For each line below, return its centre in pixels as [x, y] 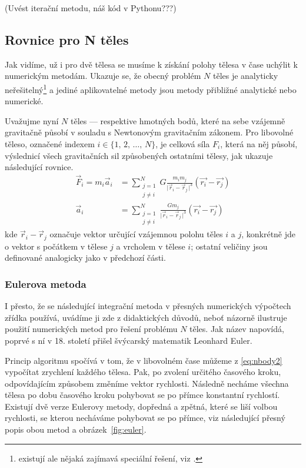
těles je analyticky [245, 76]
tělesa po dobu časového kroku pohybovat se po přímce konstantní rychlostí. [142, 395]
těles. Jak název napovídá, [237, 329]
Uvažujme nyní [32, 120]
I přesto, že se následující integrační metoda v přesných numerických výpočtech [148, 306]
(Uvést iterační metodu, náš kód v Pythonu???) [91, 8]
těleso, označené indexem [50, 144]
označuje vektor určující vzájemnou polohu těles [136, 234]
